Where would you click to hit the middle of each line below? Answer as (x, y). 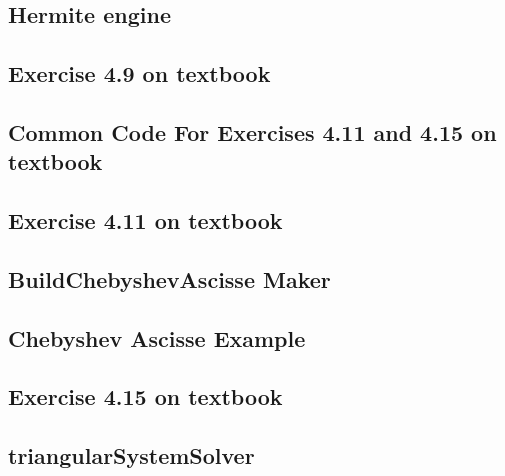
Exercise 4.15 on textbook (145, 396)
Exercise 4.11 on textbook (145, 220)
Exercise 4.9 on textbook (139, 73)
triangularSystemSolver (131, 455)
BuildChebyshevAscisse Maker (169, 278)
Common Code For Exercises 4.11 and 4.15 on (252, 131)
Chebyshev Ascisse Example (157, 337)
